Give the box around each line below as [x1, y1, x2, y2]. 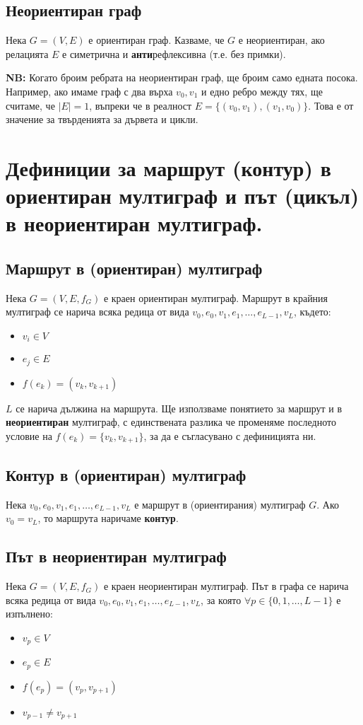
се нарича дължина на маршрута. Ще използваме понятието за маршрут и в [16, 400, 343, 415]
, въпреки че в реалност [89, 98, 192, 112]
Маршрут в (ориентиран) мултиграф [6, 257, 263, 279]
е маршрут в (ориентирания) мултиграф [134, 497, 306, 511]
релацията [6, 46, 49, 61]
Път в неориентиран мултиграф [6, 545, 227, 567]
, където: [294, 304, 331, 319]
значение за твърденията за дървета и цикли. [6, 112, 198, 127]
